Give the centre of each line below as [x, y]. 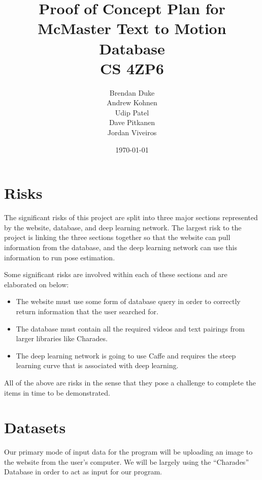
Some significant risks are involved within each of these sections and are [116, 274]
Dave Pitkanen [132, 122]
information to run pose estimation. [60, 257]
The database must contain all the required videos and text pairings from [130, 328]
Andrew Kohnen [132, 102]
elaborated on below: [37, 284]
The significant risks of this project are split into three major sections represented [131, 217]
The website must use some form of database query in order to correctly [128, 301]
